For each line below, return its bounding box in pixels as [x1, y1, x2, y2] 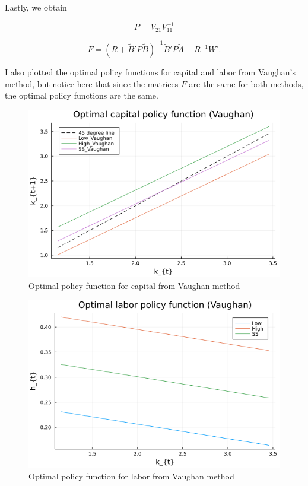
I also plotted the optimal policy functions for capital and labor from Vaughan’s [5, 66, 296, 78]
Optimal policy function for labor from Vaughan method [28, 469, 234, 482]
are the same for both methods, [189, 77, 304, 90]
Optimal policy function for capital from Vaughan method [28, 279, 240, 292]
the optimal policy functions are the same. [5, 89, 158, 101]
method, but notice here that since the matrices [5, 77, 179, 90]
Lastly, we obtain [5, 1, 67, 13]
